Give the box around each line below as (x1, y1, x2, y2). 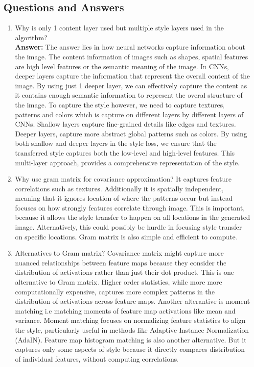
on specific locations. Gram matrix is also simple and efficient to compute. (15, 231, 237, 241)
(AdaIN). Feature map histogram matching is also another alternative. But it (15, 334, 247, 344)
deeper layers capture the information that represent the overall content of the (15, 71, 250, 81)
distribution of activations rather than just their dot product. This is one (15, 267, 234, 277)
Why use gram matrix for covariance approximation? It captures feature (15, 174, 231, 184)
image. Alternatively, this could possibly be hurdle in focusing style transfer (15, 222, 242, 232)
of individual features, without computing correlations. (15, 353, 179, 364)
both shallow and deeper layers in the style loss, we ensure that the (15, 138, 217, 148)
